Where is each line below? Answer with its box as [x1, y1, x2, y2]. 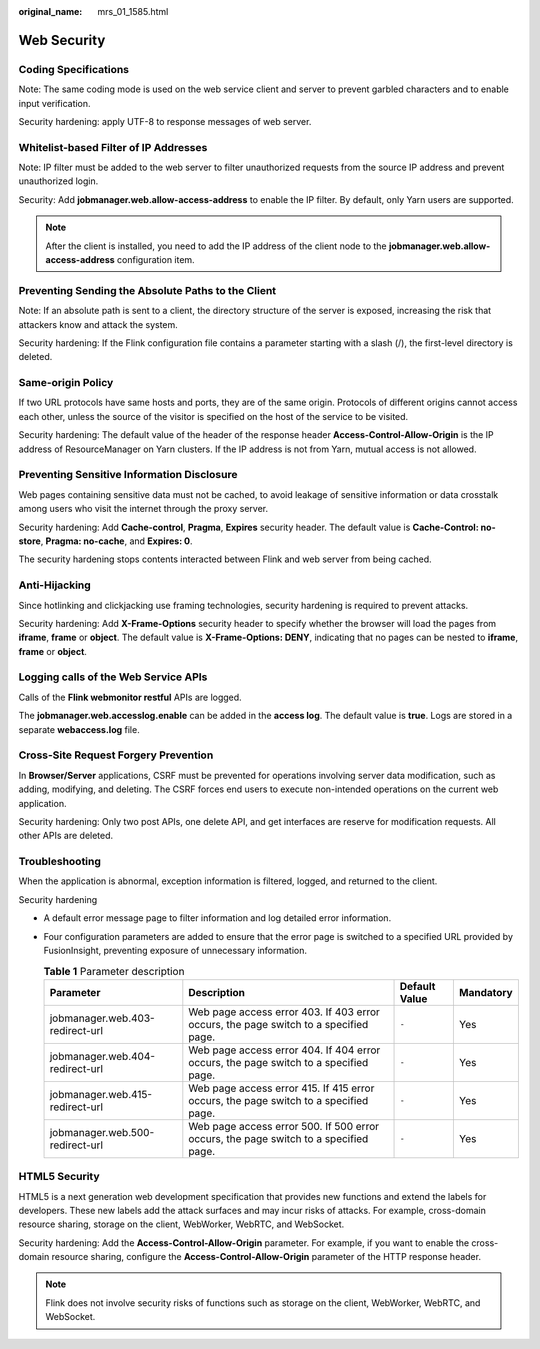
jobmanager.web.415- [49, 1087, 153, 1101]
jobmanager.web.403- [49, 1011, 155, 1025]
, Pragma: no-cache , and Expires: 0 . [40, 535, 194, 547]
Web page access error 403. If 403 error [188, 1005, 380, 1019]
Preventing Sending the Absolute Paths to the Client [18, 283, 277, 297]
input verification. [18, 97, 91, 109]
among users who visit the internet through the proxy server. [18, 503, 269, 515]
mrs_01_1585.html [97, 6, 169, 17]
